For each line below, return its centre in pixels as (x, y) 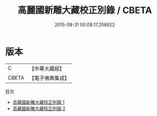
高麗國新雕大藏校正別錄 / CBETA (85, 10)
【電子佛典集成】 (49, 78)
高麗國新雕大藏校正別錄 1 (38, 102)
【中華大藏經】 (47, 69)
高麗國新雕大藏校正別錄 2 (39, 108)
